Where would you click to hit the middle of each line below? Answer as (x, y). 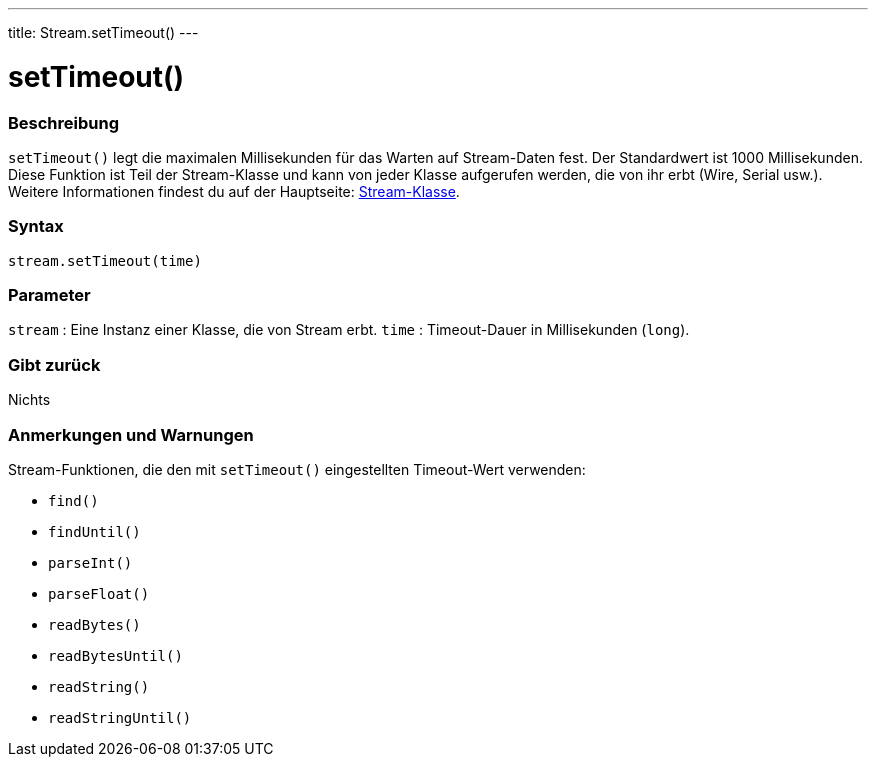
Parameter (49, 295)
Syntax (36, 226)
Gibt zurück (54, 364)
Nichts (29, 400)
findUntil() (94, 531)
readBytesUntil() (115, 655)
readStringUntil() (120, 717)
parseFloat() (99, 593)
